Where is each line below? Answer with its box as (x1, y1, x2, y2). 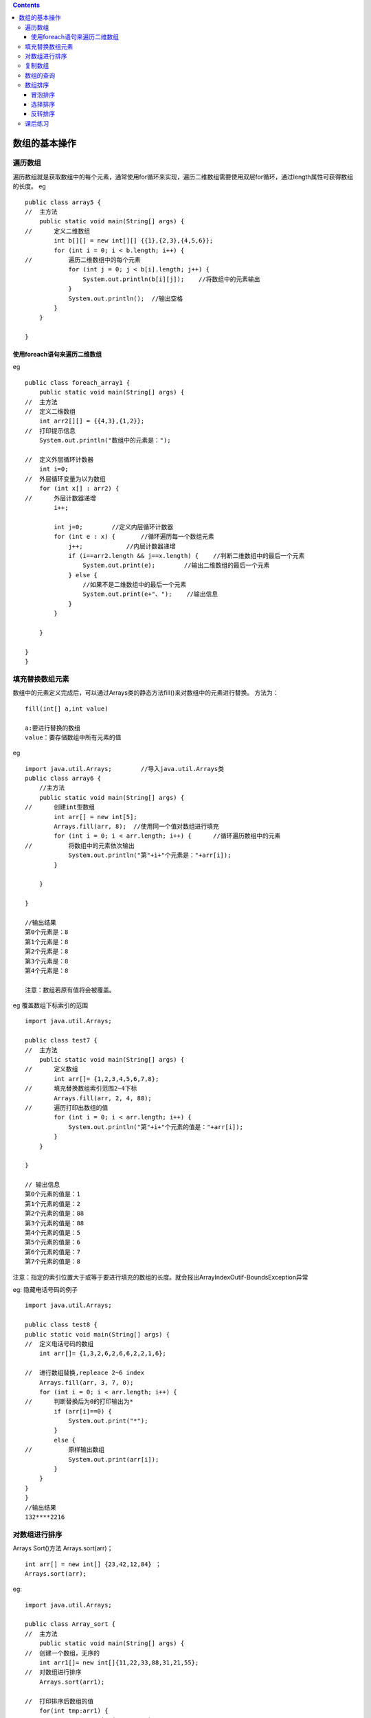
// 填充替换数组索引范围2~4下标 (25, 1084, 137, 1093)
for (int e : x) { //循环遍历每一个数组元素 (54, 533, 214, 541)
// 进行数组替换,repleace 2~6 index (25, 1369, 144, 1377)
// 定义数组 (25, 1065, 78, 1073)
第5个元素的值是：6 (25, 1238, 80, 1247)
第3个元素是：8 (25, 957, 69, 965)
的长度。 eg (12, 182, 46, 190)
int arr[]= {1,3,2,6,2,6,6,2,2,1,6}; (38, 1350, 166, 1357)
